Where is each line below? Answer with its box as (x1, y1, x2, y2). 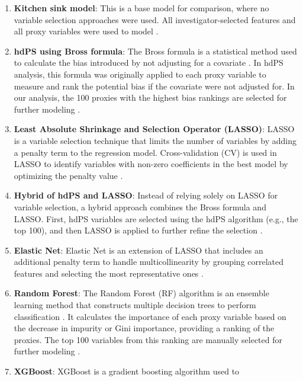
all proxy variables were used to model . (14, 25, 159, 37)
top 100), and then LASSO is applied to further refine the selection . (14, 224, 263, 236)
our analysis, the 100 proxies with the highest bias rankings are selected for (14, 91, 287, 104)
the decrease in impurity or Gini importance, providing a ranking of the (14, 322, 275, 334)
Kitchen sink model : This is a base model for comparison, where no (14, 2, 269, 14)
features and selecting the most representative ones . (14, 267, 204, 279)
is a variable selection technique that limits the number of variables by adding (14, 134, 296, 146)
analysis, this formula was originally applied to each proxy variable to (14, 68, 266, 80)
